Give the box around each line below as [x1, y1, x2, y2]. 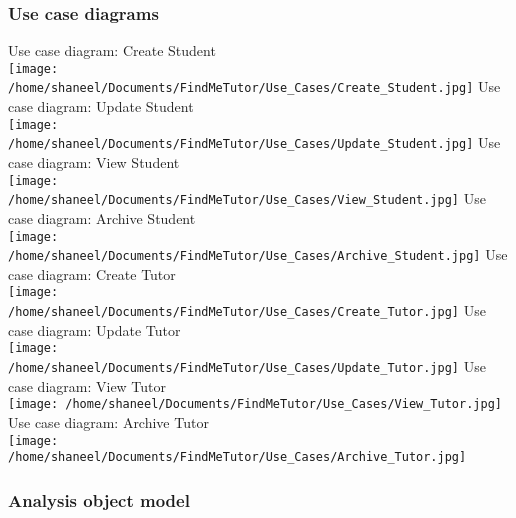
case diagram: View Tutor [8, 375, 167, 396]
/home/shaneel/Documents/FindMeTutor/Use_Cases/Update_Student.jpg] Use [8, 132, 501, 153]
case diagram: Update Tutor [8, 319, 181, 340]
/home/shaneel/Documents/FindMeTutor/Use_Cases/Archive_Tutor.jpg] [8, 450, 467, 465]
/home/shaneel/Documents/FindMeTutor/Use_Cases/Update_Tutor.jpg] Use [8, 356, 486, 376]
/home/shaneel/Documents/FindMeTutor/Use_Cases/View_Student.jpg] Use [8, 188, 486, 209]
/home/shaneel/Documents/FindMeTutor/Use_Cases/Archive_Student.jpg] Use [8, 244, 508, 265]
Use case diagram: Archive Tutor [8, 411, 209, 432]
